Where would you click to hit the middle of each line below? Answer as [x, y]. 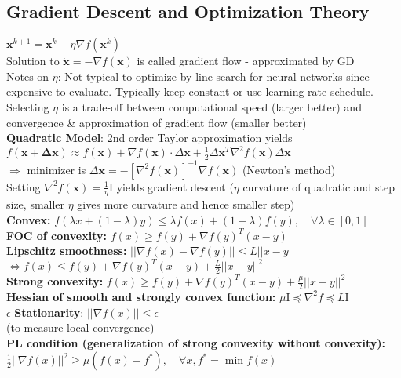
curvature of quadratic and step [319, 186]
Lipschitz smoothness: [67, 251]
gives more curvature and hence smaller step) [186, 204]
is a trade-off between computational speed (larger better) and [211, 106]
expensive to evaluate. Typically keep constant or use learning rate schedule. [190, 91]
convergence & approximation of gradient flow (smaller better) [157, 122]
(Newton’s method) [289, 169]
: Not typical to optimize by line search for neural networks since [213, 76]
